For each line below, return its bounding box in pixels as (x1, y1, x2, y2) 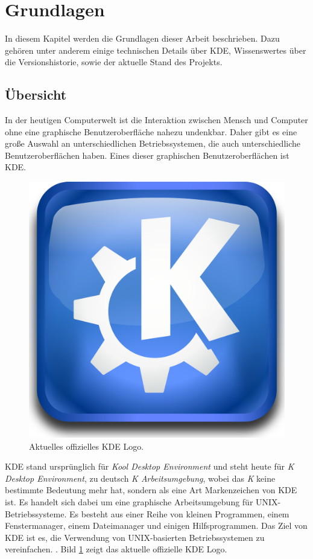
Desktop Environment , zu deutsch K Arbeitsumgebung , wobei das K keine (5, 471, 276, 484)
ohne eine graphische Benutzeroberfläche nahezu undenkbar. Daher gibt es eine (5, 125, 297, 138)
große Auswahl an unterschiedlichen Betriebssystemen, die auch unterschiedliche (5, 137, 300, 150)
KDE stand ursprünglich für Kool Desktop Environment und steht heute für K (5, 460, 294, 473)
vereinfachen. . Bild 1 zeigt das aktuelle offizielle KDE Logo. (5, 543, 227, 555)
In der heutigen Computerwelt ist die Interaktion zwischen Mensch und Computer (5, 113, 308, 126)
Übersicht (5, 85, 67, 104)
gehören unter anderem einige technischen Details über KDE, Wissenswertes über (5, 43, 306, 56)
